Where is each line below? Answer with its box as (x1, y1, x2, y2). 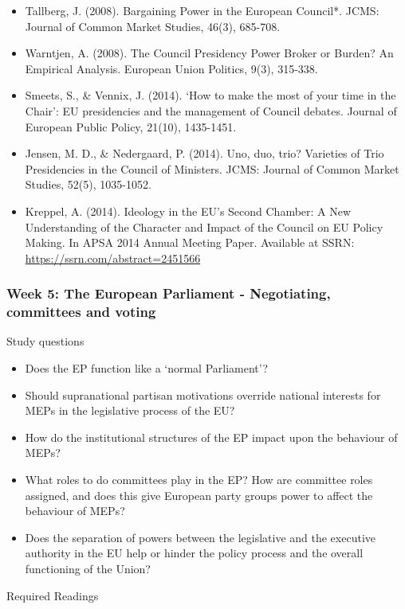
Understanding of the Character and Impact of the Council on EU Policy (25, 218, 383, 235)
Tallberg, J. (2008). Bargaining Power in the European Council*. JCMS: (25, 2, 379, 18)
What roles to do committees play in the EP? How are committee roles (25, 471, 373, 488)
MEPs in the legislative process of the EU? (25, 402, 235, 419)
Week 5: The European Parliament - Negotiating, (6, 283, 331, 303)
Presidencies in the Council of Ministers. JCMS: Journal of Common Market (25, 160, 399, 177)
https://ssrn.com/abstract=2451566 (25, 249, 201, 266)
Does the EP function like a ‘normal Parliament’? (25, 360, 269, 377)
